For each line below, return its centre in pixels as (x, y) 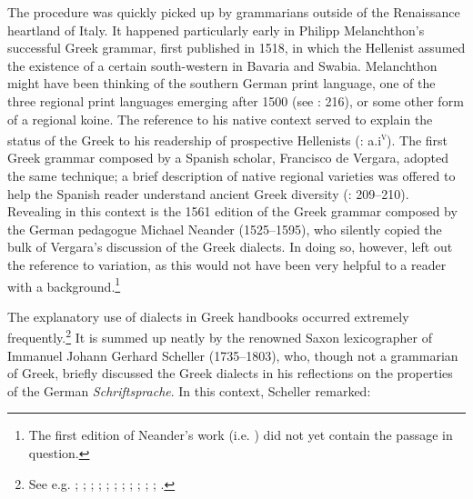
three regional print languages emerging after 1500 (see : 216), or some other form (236, 100)
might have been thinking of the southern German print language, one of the (221, 83)
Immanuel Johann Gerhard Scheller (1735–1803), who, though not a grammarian (233, 355)
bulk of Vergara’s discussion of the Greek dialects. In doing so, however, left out (230, 247)
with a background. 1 (64, 284)
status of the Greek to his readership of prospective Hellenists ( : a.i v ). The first (228, 139)
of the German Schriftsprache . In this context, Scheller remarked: (189, 390)
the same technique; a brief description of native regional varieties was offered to (231, 175)
